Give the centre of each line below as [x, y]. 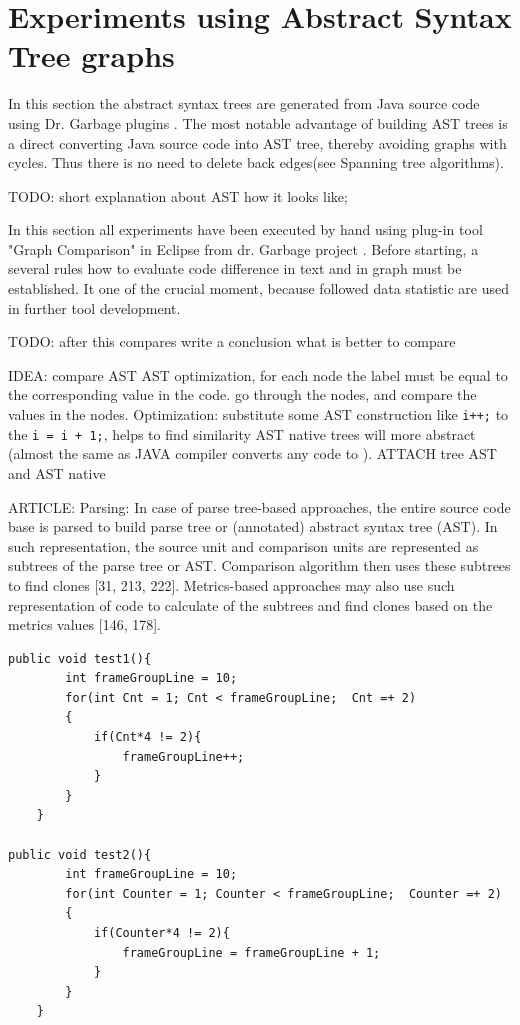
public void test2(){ [80, 854]
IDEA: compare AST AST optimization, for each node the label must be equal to [258, 374]
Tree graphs [91, 55]
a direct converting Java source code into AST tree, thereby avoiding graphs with [257, 142]
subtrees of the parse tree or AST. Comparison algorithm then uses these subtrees [259, 565]
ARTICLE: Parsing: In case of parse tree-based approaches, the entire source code [259, 506]
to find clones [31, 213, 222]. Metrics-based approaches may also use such [231, 584]
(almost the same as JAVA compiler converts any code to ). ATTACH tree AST [252, 453]
